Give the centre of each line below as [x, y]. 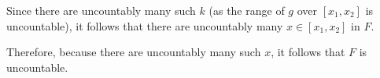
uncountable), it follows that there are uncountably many [145, 25]
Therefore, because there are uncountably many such [134, 52]
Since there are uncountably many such [101, 10]
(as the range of [247, 10]
